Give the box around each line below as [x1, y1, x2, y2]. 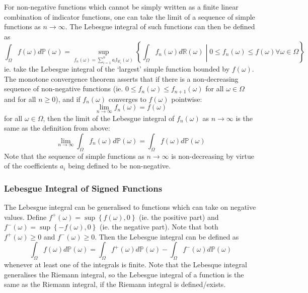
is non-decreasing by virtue [171, 150, 254, 161]
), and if [55, 93, 81, 104]
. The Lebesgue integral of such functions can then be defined [65, 21, 255, 32]
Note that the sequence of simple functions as [4, 150, 144, 161]
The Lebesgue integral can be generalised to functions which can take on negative [4, 202, 256, 212]
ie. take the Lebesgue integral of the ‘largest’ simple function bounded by [4, 64, 230, 74]
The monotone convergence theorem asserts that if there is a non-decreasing [4, 73, 239, 84]
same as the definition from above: [4, 123, 110, 133]
